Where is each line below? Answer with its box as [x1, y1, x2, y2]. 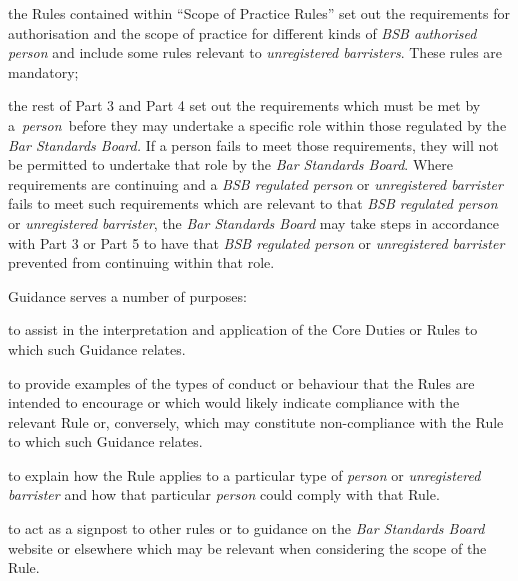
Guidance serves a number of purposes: [8, 285, 247, 306]
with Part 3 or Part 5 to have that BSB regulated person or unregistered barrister [8, 232, 505, 253]
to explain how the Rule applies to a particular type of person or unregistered [8, 464, 481, 485]
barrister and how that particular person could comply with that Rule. [8, 484, 440, 505]
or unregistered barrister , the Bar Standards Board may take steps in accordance [8, 212, 499, 233]
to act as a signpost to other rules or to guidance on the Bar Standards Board [8, 518, 485, 539]
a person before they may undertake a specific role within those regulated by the [8, 114, 507, 135]
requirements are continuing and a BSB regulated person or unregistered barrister [8, 173, 503, 194]
